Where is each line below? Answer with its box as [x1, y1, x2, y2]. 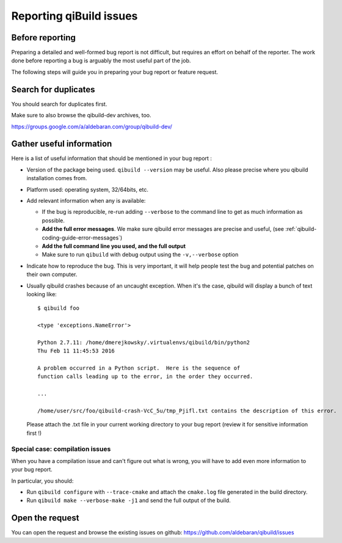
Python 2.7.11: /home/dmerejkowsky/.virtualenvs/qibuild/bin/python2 [37, 339, 250, 346]
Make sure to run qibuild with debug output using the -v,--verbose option [42, 251, 239, 258]
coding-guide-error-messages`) [42, 234, 123, 241]
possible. [42, 217, 65, 224]
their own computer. [26, 271, 78, 278]
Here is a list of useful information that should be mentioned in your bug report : [11, 155, 212, 162]
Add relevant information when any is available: [26, 197, 146, 204]
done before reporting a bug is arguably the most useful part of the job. [11, 57, 191, 64]
